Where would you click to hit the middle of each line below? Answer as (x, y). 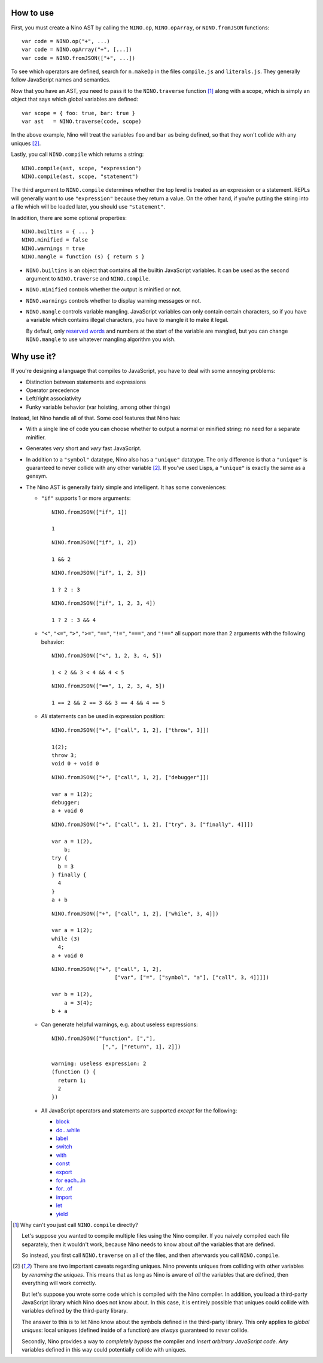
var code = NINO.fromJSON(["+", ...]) (79, 58)
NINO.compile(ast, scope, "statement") (80, 176)
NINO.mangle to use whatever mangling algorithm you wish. (101, 339)
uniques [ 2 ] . (26, 143)
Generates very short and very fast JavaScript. (84, 448)
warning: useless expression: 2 (99, 1063)
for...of (64, 1189)
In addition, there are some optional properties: (69, 218)
